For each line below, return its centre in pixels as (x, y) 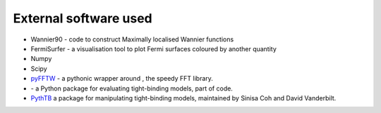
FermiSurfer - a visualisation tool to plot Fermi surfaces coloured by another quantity (153, 48)
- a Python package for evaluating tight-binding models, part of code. (132, 88)
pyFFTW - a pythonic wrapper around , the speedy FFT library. (122, 79)
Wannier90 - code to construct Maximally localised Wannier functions (132, 39)
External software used (83, 18)
